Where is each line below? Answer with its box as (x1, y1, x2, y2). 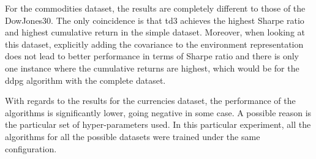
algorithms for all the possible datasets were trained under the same (5, 130, 260, 142)
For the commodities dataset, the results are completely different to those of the (5, 2, 306, 14)
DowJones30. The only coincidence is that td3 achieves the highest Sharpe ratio (5, 13, 304, 26)
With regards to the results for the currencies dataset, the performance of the (5, 94, 296, 107)
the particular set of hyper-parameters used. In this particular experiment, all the (5, 118, 311, 131)
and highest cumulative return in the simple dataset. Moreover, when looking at (5, 26, 306, 39)
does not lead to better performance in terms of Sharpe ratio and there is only (5, 50, 299, 62)
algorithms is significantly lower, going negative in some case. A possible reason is (5, 106, 312, 119)
